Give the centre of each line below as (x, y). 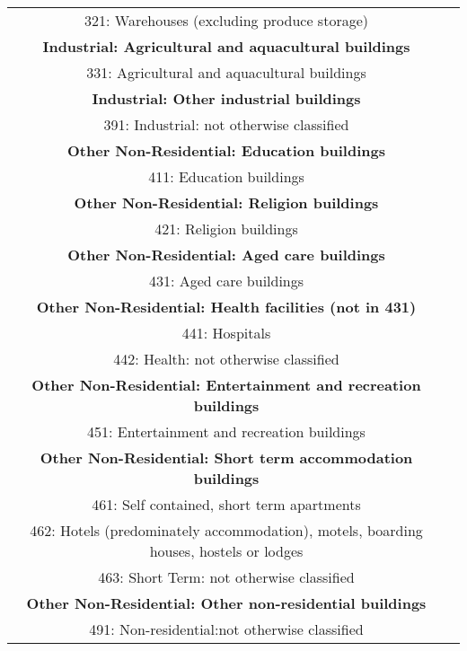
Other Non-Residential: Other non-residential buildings (226, 603)
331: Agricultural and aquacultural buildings (226, 72)
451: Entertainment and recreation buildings (226, 431)
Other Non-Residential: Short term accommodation (226, 457)
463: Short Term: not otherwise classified (226, 577)
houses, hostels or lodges (226, 551)
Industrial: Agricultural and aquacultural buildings (226, 46)
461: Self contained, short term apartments (226, 504)
